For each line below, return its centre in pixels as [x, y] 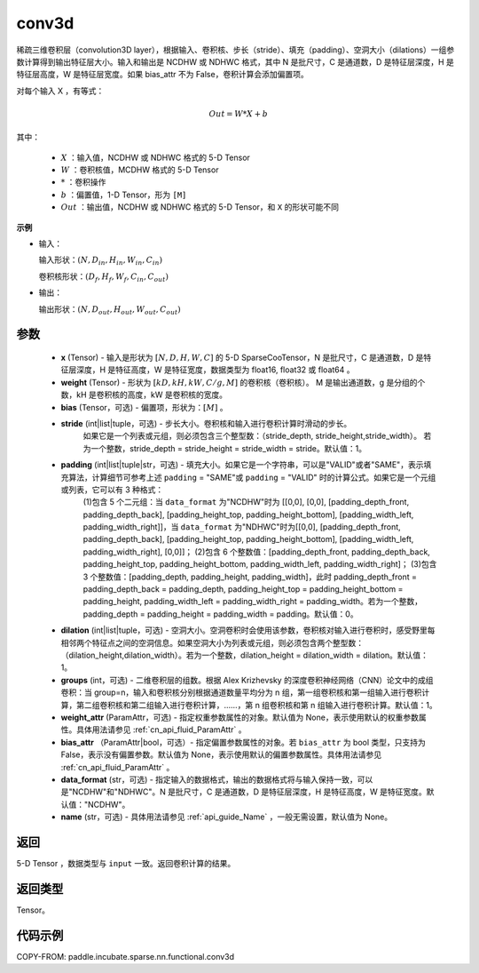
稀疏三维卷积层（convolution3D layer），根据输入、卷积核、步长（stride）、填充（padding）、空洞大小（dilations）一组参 [236, 50]
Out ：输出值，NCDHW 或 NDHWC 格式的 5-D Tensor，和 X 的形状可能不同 [200, 207]
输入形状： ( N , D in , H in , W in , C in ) [101, 261]
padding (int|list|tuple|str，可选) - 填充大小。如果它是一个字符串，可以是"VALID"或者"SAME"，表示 [242, 465]
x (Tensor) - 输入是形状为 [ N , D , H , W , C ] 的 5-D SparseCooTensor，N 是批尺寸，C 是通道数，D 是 [242, 357]
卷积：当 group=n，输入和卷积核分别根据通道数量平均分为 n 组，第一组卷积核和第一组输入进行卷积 [241, 692]
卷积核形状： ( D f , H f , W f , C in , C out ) [103, 277]
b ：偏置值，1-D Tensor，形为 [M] [124, 195]
